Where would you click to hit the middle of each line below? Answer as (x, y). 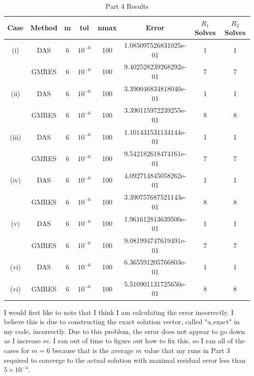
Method (44, 28)
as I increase (22, 341)
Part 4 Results (127, 6)
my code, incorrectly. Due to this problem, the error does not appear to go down (125, 331)
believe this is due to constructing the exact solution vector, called (103, 322)
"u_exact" (218, 323)
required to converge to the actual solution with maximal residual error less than (125, 360)
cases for (17, 350)
